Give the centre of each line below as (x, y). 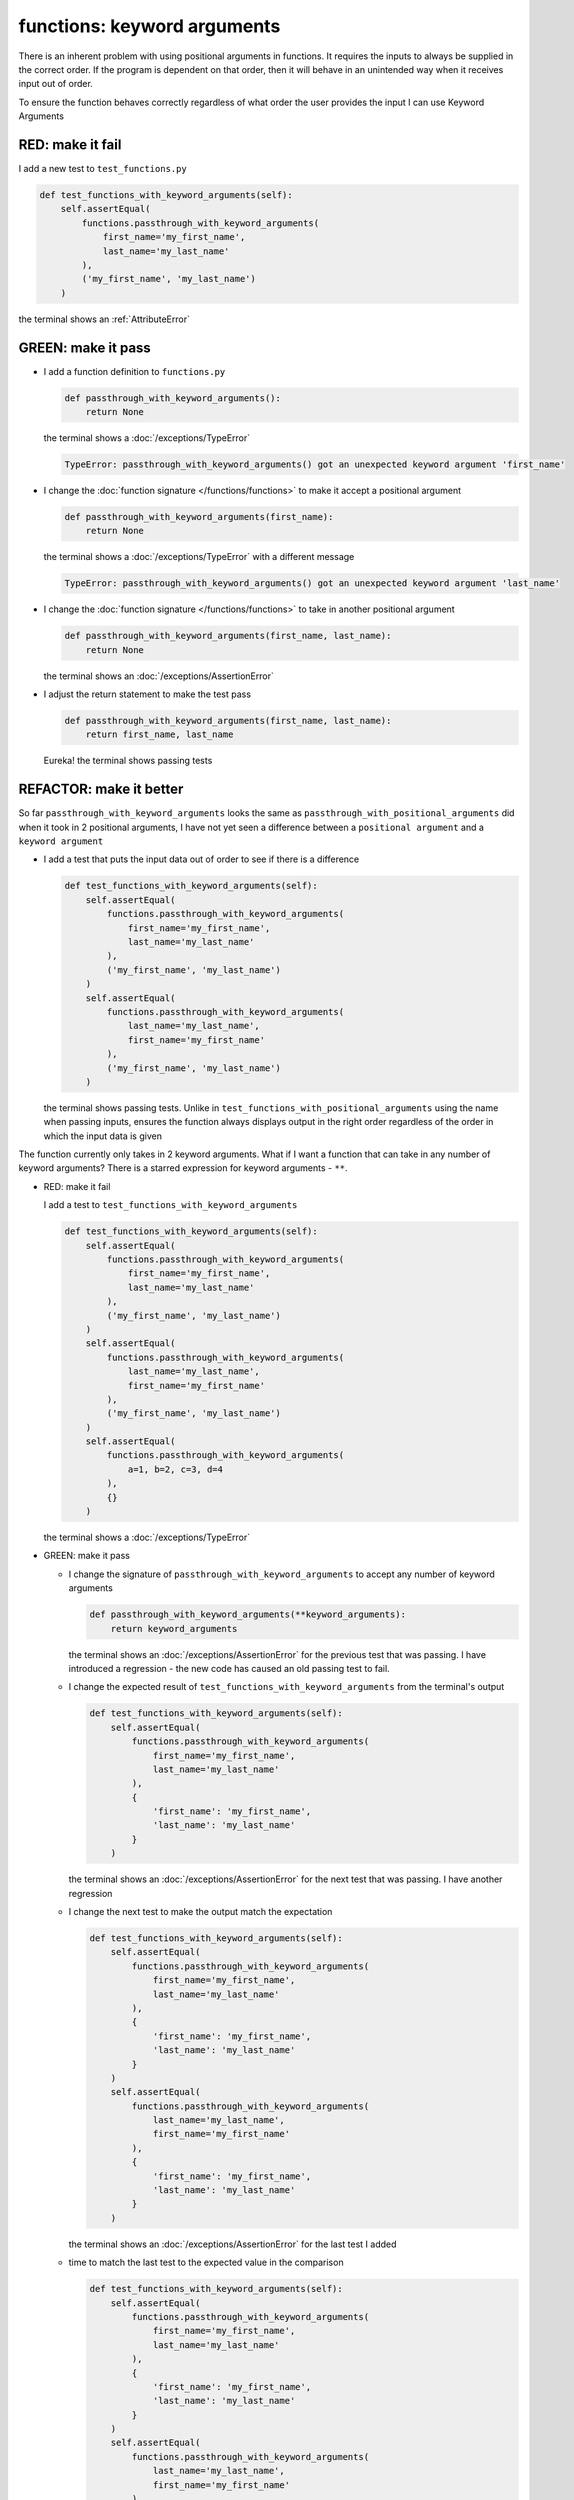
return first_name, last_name (159, 734)
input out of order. (56, 84)
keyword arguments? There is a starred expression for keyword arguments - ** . (183, 1168)
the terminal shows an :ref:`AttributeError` (104, 319)
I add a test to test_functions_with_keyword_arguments (170, 1205)
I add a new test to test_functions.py (102, 169)
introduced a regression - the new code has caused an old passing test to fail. (229, 1668)
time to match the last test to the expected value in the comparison (206, 2262)
